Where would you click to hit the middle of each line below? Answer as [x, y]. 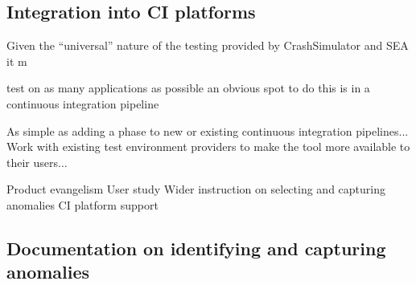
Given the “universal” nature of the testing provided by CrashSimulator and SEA [208, 45]
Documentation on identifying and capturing [196, 248]
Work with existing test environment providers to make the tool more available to [208, 147]
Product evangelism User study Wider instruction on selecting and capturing [196, 189]
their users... [37, 162]
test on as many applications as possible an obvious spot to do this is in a [188, 88]
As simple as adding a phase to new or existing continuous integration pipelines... [208, 130]
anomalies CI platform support [82, 204]
